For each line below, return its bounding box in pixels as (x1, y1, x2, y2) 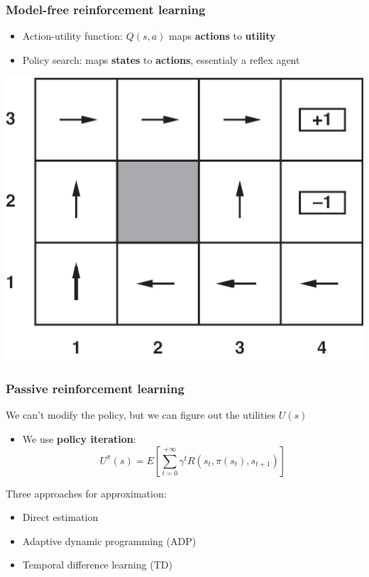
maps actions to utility (169, 28, 276, 43)
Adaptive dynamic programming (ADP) (22, 533, 197, 548)
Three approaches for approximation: (6, 485, 167, 500)
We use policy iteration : (22, 432, 136, 446)
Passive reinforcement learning (6, 380, 184, 397)
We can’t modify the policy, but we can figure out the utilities (6, 407, 276, 422)
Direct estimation (22, 510, 99, 524)
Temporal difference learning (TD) (22, 557, 172, 572)
